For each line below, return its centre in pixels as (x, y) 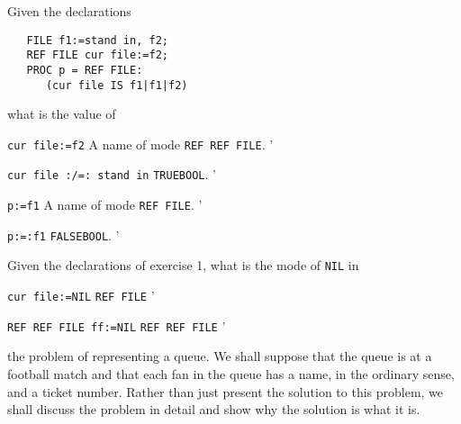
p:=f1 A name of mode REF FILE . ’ (105, 205)
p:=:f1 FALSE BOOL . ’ (63, 235)
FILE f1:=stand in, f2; (97, 40)
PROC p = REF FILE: (85, 70)
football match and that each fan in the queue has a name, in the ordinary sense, (231, 374)
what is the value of (62, 114)
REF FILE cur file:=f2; (97, 55)
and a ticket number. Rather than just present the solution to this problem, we (226, 391)
